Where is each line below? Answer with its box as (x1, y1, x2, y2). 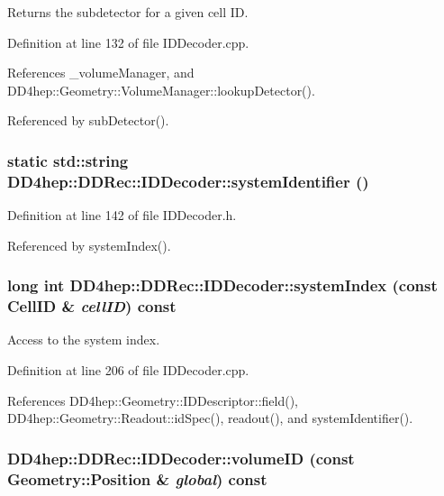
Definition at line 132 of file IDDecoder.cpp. (7, 32, 249, 51)
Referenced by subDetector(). (7, 111, 169, 130)
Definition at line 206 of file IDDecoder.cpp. (7, 361, 249, 380)
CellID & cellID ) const (7, 295, 177, 317)
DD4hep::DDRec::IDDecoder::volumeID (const (7, 446, 355, 469)
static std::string (7, 149, 129, 171)
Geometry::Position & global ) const (7, 467, 267, 490)
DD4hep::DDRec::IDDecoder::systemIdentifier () (7, 170, 369, 192)
